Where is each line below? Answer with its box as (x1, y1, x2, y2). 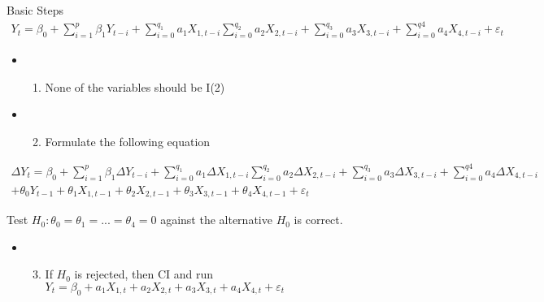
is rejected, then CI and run (74, 265, 214, 283)
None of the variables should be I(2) (45, 78, 225, 95)
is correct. (294, 211, 343, 228)
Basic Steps (7, 2, 63, 18)
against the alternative (160, 211, 272, 228)
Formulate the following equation (45, 132, 211, 149)
